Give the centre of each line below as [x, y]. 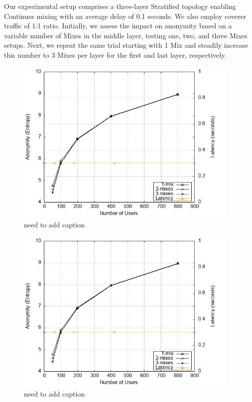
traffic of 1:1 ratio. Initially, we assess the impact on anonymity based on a [118, 26]
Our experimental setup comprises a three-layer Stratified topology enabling [120, 6]
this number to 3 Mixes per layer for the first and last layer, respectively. [115, 54]
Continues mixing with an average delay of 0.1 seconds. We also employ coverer [125, 16]
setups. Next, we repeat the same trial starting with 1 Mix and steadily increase [126, 45]
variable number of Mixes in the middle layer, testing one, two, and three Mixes [126, 35]
